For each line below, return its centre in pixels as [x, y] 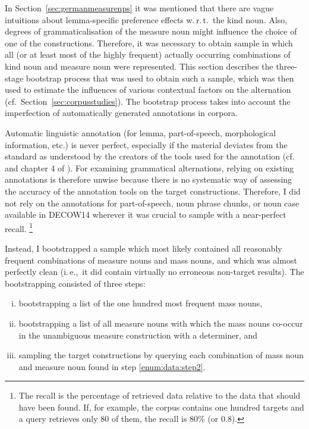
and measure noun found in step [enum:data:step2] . [112, 366]
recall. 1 [19, 227]
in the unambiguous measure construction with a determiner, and [138, 335]
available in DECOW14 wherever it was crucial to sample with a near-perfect [146, 214]
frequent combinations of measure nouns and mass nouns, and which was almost [151, 260]
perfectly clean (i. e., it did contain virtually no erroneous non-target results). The [154, 272]
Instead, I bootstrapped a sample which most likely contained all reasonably [144, 248]
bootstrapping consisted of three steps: [75, 283]
